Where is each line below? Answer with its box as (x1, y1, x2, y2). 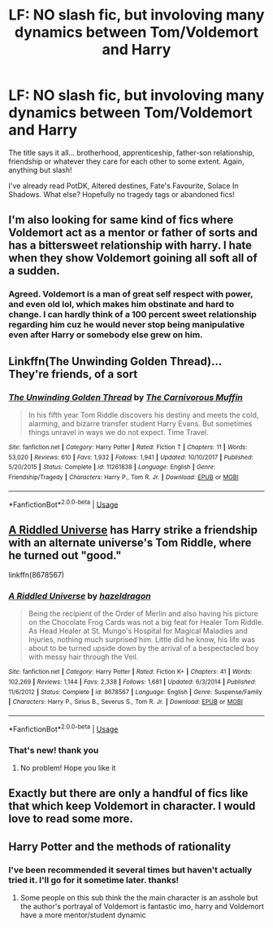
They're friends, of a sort (8, 367, 138, 380)
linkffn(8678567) (8, 570, 65, 580)
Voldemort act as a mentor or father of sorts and (8, 226, 258, 240)
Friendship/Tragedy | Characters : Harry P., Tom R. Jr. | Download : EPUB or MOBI (8, 473, 239, 482)
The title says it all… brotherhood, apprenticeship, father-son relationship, (8, 147, 255, 157)
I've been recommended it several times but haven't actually (8, 864, 253, 875)
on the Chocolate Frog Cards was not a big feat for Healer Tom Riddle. (28, 618, 264, 627)
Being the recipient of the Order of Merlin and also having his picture (28, 609, 258, 618)
